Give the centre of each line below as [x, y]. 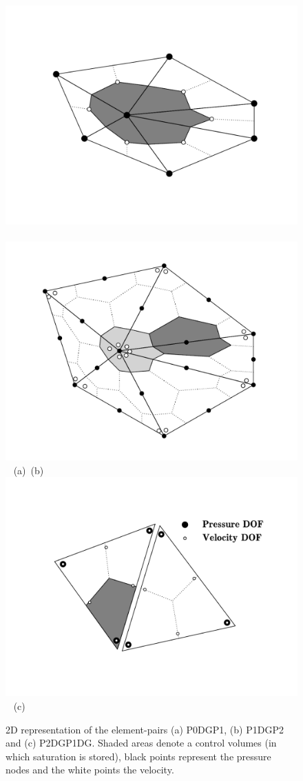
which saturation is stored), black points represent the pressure [138, 756]
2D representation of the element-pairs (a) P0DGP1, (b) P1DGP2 [145, 729]
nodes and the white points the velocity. [90, 770]
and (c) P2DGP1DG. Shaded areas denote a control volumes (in [141, 743]
